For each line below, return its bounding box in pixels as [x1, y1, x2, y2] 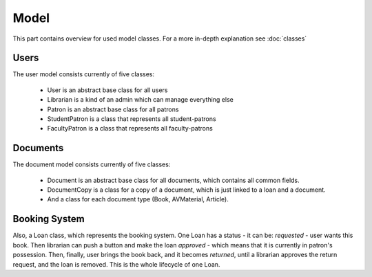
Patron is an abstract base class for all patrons [47, 105, 179, 113]
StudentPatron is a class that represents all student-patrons [47, 115, 216, 123]
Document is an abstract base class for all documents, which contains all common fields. [47, 176, 300, 184]
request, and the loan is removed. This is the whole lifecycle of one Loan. [12, 260, 220, 268]
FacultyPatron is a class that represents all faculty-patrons [47, 124, 213, 133]
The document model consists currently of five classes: [12, 160, 171, 168]
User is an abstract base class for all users [47, 86, 168, 94]
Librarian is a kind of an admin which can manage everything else [47, 96, 234, 104]
